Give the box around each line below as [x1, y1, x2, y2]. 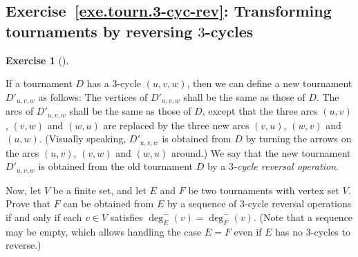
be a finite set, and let [53, 182, 147, 197]
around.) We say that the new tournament [171, 145, 351, 160]
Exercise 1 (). [6, 53, 69, 67]
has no [275, 224, 303, 238]
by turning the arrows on [245, 131, 352, 146]
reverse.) [6, 238, 41, 252]
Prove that [6, 196, 51, 211]
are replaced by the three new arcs [103, 117, 249, 132]
